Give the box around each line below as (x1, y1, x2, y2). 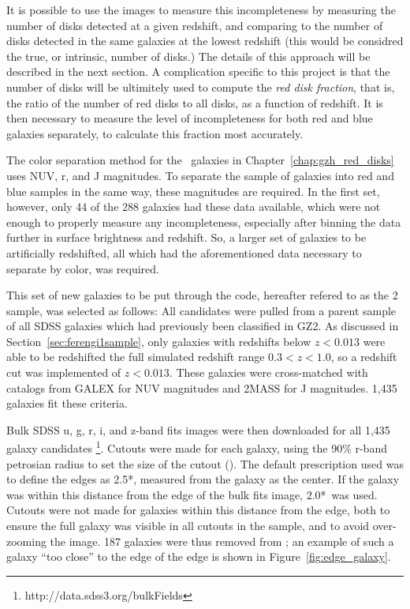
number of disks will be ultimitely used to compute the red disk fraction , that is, (6, 78, 395, 95)
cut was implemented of (6, 364, 121, 381)
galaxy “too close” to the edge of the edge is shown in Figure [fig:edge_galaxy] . (6, 548, 391, 565)
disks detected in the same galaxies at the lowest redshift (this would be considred (6, 32, 404, 49)
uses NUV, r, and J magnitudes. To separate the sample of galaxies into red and (6, 167, 394, 183)
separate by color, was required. (6, 260, 159, 276)
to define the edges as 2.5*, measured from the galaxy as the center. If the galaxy (6, 471, 400, 487)
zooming (6, 532, 47, 549)
